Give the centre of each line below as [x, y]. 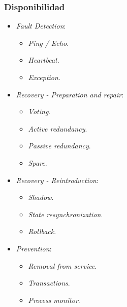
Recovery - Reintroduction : [57, 180]
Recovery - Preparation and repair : [70, 94]
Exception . [44, 77]
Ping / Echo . [49, 43]
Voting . [39, 111]
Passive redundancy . [59, 146]
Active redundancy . [58, 128]
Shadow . [41, 197]
